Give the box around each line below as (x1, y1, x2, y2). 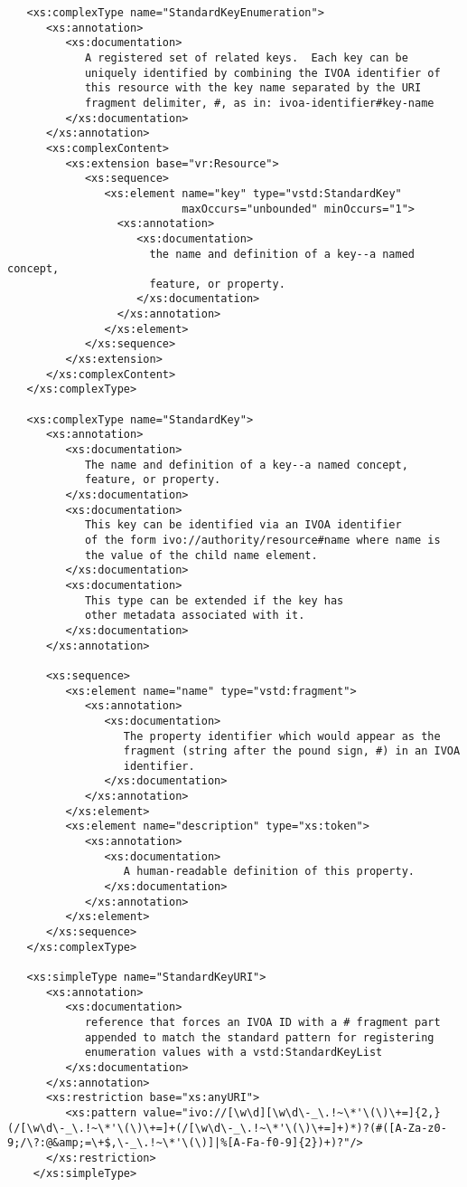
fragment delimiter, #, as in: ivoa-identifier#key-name (84, 96, 434, 109)
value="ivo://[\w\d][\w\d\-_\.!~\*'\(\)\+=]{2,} (143, 1106, 441, 1119)
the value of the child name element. (84, 548, 318, 562)
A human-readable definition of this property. (123, 865, 416, 878)
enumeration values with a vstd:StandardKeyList (84, 1046, 383, 1059)
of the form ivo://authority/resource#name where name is (84, 533, 441, 546)
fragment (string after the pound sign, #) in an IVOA (123, 745, 461, 758)
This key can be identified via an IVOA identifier (84, 518, 402, 532)
